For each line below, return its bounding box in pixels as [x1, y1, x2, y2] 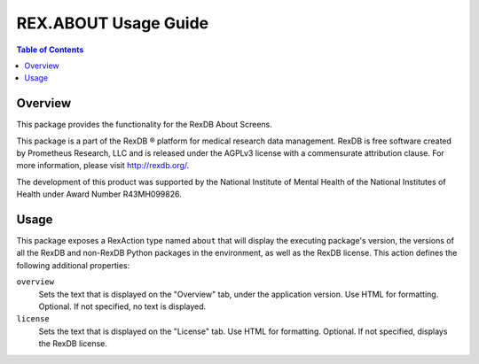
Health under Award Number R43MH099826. [16, 189, 182, 199]
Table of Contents [16, 44, 84, 55]
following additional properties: [16, 259, 130, 270]
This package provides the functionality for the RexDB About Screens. [16, 120, 272, 130]
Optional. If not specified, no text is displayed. [38, 301, 207, 312]
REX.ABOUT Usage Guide [16, 13, 209, 33]
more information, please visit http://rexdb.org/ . [16, 160, 190, 171]
